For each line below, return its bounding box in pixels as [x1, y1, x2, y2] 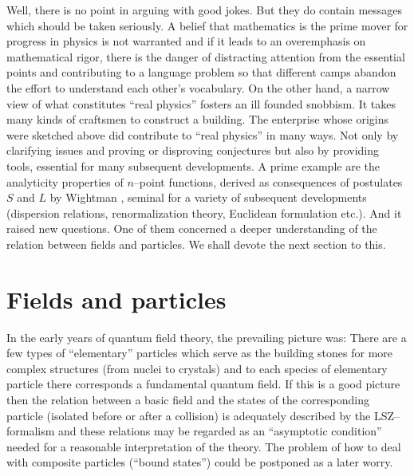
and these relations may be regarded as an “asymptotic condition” [58, 423, 382, 439]
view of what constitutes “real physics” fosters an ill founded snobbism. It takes [6, 95, 396, 112]
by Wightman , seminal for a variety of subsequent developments [49, 189, 367, 206]
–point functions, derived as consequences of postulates [133, 173, 403, 190]
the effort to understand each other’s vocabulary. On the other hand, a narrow [6, 79, 390, 96]
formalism [6, 423, 55, 439]
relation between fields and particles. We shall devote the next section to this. [6, 235, 386, 252]
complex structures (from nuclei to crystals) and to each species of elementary [6, 360, 388, 376]
